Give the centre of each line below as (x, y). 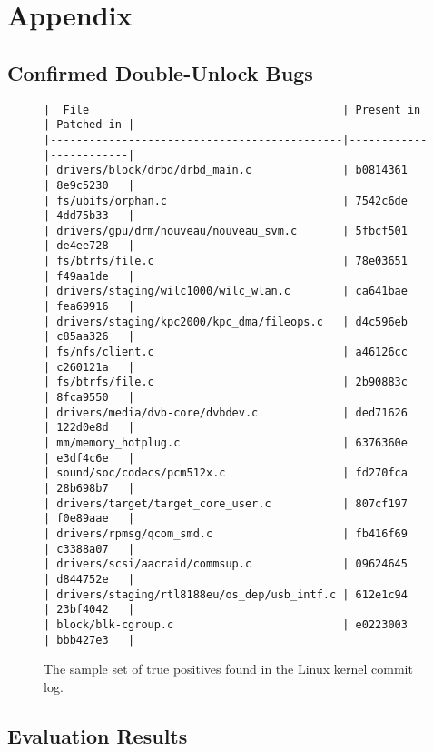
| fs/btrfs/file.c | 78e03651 (226, 261)
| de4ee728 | (89, 246)
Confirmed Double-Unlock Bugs (160, 72)
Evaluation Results (98, 735)
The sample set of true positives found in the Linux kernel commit (228, 669)
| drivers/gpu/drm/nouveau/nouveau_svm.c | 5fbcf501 (226, 231)
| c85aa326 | (89, 337)
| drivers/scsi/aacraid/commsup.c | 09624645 (226, 564)
